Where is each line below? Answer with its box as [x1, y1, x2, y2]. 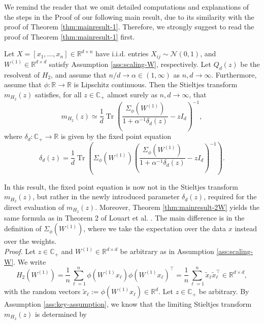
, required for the [204, 191, 257, 202]
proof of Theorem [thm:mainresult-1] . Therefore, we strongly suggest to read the [4, 21, 254, 32]
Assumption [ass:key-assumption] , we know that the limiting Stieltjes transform [4, 299, 252, 309]
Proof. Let [4, 246, 36, 257]
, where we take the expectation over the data [83, 223, 226, 234]
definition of [4, 223, 42, 234]
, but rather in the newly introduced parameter [32, 191, 180, 202]
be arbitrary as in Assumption [120, 246, 214, 257]
